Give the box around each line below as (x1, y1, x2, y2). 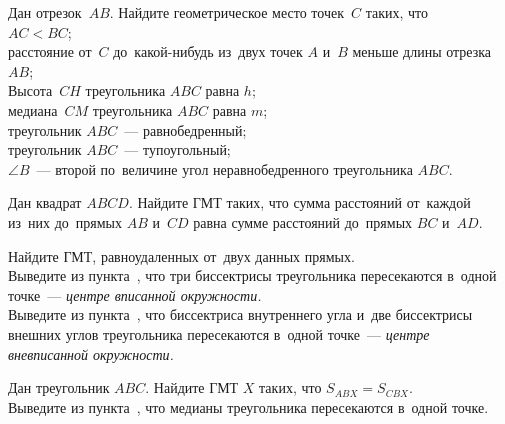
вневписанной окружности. (8, 343, 174, 364)
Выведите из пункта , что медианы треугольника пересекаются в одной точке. (8, 396, 489, 417)
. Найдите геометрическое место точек (109, 2, 344, 22)
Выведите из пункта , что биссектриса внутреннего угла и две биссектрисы (8, 304, 473, 325)
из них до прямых (8, 211, 122, 232)
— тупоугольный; (124, 139, 231, 160)
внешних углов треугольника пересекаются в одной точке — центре (8, 323, 430, 344)
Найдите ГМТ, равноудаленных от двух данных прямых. (8, 245, 355, 266)
